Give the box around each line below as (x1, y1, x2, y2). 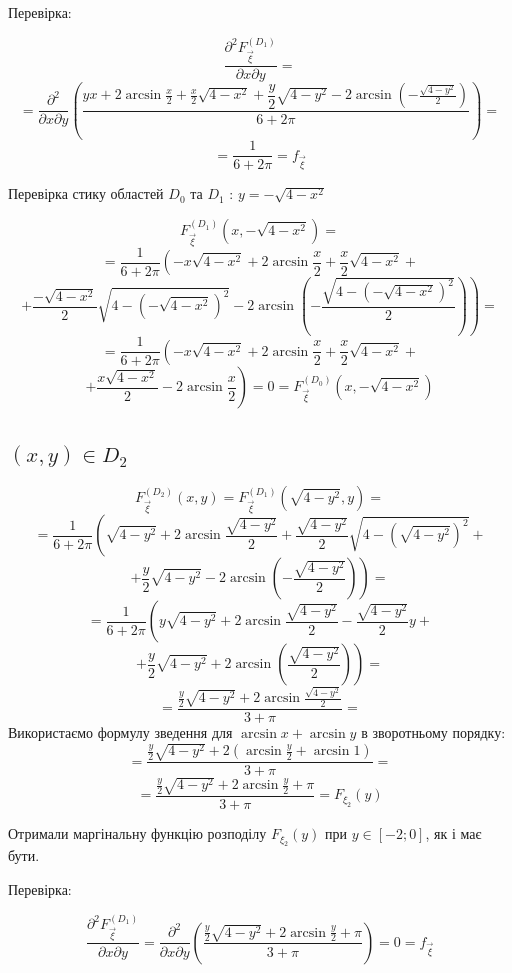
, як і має (425, 823, 482, 844)
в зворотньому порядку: (361, 721, 506, 742)
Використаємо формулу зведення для (8, 721, 233, 742)
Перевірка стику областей (8, 183, 164, 204)
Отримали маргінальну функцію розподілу (8, 823, 267, 844)
